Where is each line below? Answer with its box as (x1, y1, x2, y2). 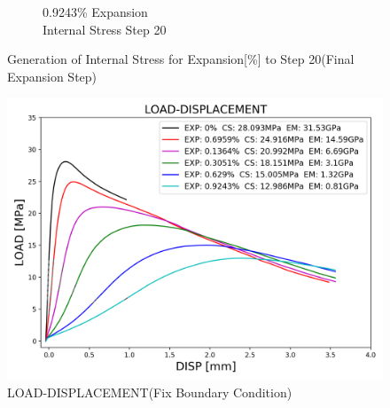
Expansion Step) (7, 67, 97, 85)
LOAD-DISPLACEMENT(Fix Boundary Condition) (7, 382, 292, 401)
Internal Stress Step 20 (43, 20, 167, 38)
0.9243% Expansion (43, 3, 148, 20)
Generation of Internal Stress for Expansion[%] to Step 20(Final (7, 50, 355, 68)
